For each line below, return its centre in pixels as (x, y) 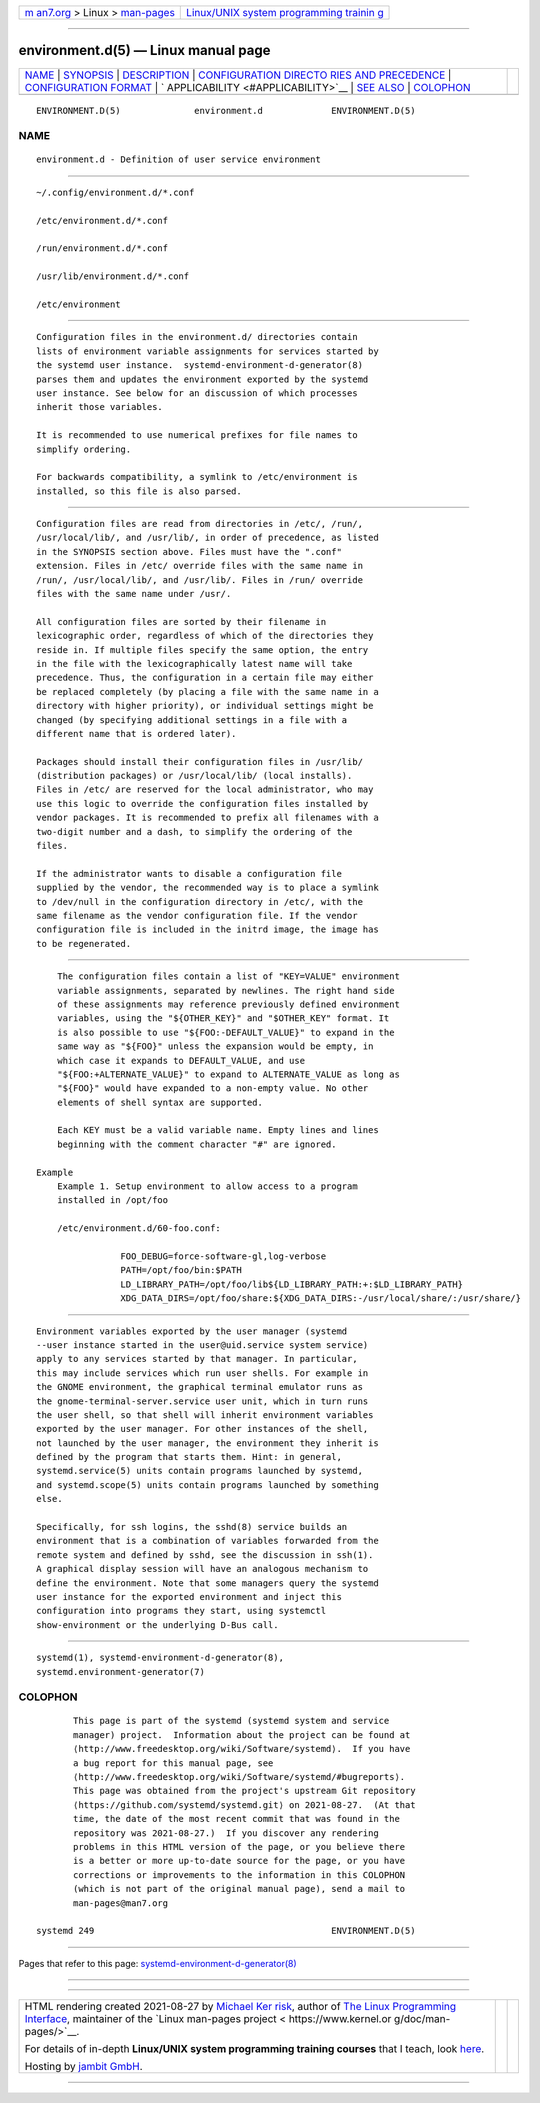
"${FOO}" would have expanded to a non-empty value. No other (212, 1088)
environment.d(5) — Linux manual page (144, 50)
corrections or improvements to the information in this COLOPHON (239, 1874)
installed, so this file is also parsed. (139, 491)
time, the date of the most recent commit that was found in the (236, 1819)
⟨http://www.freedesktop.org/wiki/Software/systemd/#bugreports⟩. (239, 1777)
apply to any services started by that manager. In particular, (197, 1359)
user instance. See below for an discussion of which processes (197, 393)
